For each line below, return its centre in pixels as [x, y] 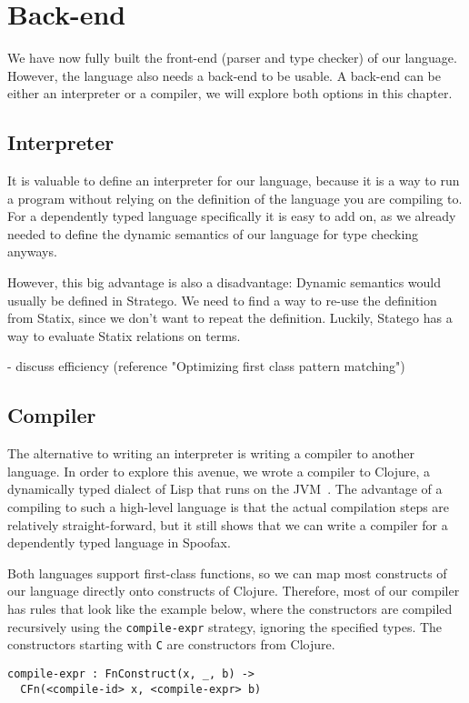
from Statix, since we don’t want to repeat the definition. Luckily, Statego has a [230, 318]
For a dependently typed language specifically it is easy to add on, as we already [232, 216]
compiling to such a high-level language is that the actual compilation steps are [229, 507]
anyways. [32, 251]
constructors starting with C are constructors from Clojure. [171, 644]
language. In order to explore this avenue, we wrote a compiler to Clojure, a [219, 471]
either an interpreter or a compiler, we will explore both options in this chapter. [230, 93]
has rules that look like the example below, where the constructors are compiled [230, 608]
